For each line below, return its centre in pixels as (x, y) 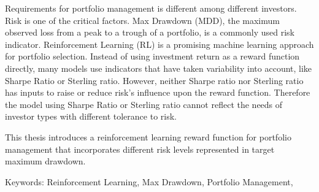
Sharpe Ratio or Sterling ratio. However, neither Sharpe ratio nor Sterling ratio (154, 80)
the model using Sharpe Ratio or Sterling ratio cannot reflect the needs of (144, 104)
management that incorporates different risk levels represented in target (140, 149)
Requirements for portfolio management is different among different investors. (151, 8)
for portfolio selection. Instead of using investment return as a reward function (152, 56)
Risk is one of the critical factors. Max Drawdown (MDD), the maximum (142, 20)
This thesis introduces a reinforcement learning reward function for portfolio (148, 136)
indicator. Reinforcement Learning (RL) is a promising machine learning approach (159, 44)
